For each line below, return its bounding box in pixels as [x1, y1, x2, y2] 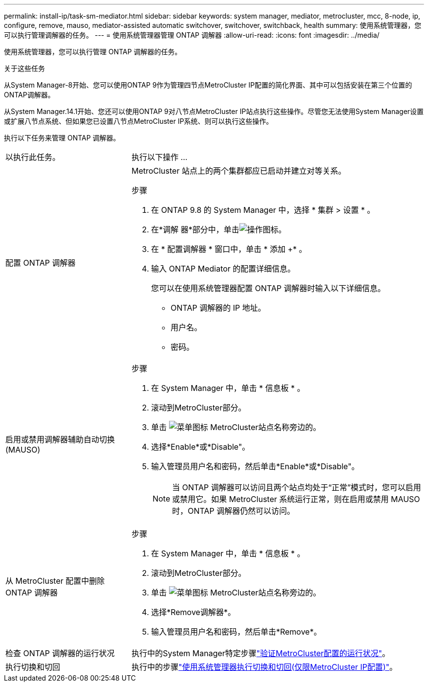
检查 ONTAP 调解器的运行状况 [5, 648, 115, 658]
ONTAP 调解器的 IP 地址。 [171, 303, 266, 313]
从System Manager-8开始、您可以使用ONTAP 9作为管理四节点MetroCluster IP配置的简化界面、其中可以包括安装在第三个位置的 [4, 81, 412, 89]
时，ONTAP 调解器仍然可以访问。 [172, 506, 295, 516]
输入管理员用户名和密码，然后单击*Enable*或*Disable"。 [151, 461, 360, 471]
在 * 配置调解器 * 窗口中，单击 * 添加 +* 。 [151, 244, 307, 254]
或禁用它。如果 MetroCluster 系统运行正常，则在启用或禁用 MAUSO [172, 494, 420, 504]
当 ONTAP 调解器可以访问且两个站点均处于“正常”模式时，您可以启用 [172, 482, 421, 492]
